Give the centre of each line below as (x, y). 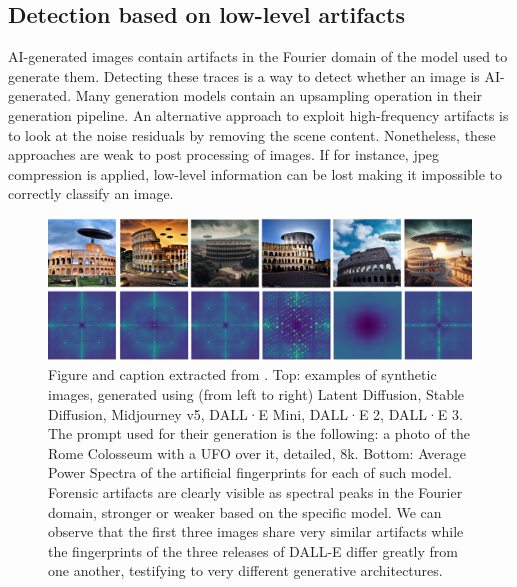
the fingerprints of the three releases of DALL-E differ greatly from (253, 550)
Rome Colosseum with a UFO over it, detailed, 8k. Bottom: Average (257, 452)
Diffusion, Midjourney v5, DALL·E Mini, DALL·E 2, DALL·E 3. (255, 413)
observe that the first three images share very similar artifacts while (256, 531)
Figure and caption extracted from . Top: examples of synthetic (242, 374)
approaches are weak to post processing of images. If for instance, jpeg (224, 154)
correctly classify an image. (91, 193)
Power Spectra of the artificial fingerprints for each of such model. (250, 472)
